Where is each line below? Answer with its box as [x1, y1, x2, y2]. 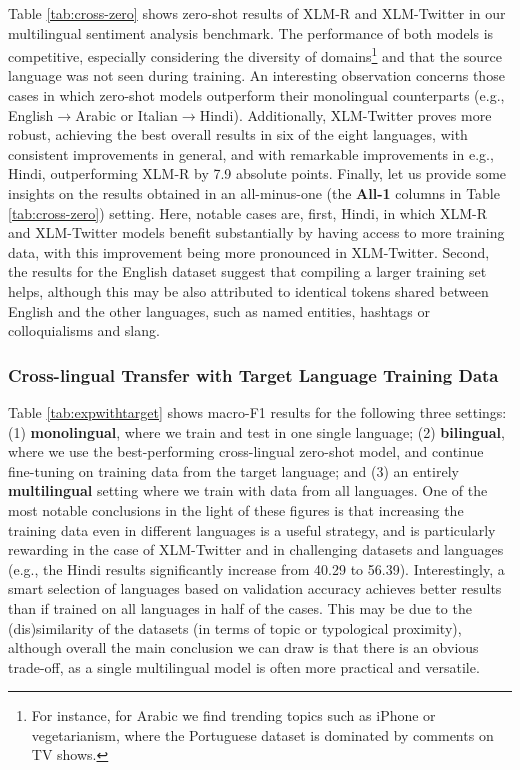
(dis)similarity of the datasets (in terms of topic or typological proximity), [8, 617, 462, 638]
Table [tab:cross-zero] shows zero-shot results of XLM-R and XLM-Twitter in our [8, 3, 506, 23]
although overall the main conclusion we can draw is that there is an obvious [8, 637, 479, 658]
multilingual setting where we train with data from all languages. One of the [8, 480, 488, 501]
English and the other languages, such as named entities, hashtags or [8, 300, 430, 321]
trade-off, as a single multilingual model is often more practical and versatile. [8, 656, 480, 677]
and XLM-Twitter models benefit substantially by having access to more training [8, 222, 505, 243]
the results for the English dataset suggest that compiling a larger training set [8, 261, 487, 282]
